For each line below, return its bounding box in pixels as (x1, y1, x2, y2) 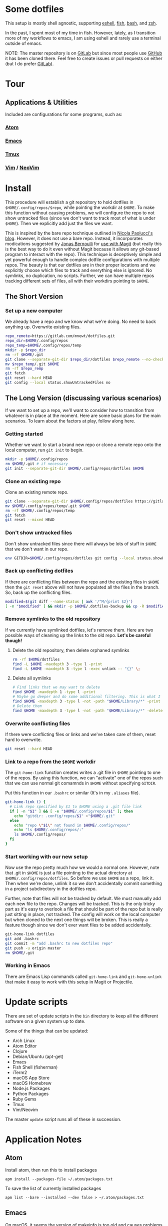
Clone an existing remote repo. (5, 489, 69, 495)
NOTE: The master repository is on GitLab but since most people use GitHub (5, 50, 162, 56)
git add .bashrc (5, 936, 39, 941)
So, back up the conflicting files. (5, 589, 72, 595)
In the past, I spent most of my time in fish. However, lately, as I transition (5, 29, 156, 35)
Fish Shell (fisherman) (12, 1064, 58, 1070)
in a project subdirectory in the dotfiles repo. (5, 886, 97, 892)
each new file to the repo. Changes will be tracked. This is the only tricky (5, 901, 155, 907)
